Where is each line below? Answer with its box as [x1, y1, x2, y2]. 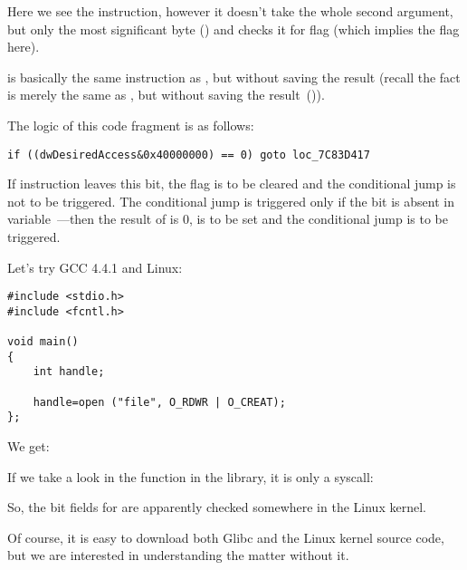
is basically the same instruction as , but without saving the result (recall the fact [7, 67, 461, 86]
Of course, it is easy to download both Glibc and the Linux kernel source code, [7, 527, 444, 546]
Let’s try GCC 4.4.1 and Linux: [7, 257, 183, 276]
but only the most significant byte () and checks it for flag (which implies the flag [7, 19, 460, 38]
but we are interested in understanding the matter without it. [7, 546, 349, 565]
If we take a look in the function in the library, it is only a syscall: [7, 467, 374, 486]
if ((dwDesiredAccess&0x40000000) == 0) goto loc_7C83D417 [7, 148, 370, 161]
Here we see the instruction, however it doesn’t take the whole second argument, [7, 2, 453, 20]
